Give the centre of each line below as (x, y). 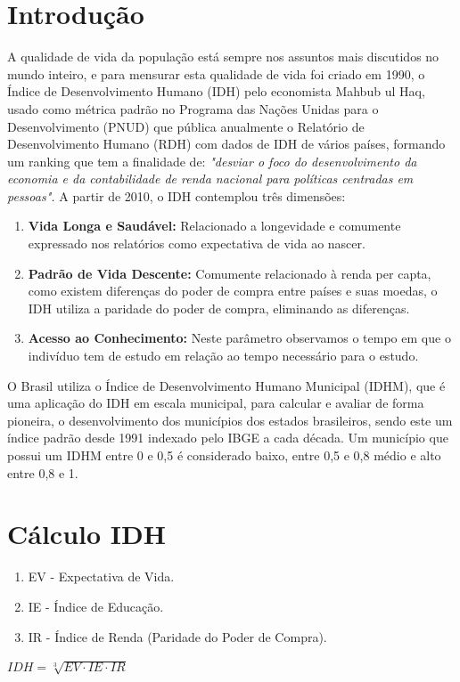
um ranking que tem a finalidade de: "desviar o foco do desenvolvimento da (212, 161)
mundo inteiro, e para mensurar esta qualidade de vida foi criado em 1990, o (216, 73)
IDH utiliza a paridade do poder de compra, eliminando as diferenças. (219, 308)
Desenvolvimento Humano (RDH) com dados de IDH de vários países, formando (226, 144)
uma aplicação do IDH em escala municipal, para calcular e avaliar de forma (216, 403)
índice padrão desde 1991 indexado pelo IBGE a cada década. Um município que (228, 438)
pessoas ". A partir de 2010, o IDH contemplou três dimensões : (177, 195)
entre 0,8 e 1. (43, 472)
